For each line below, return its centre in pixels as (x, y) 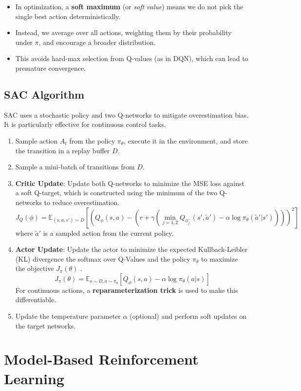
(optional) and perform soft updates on (188, 316)
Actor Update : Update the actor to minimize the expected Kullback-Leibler (132, 249)
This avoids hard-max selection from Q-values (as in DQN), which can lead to (132, 58)
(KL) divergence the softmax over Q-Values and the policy (103, 258)
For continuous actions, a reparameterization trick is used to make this (127, 290)
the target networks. (46, 325)
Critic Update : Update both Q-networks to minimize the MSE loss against (130, 183)
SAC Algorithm (44, 94)
